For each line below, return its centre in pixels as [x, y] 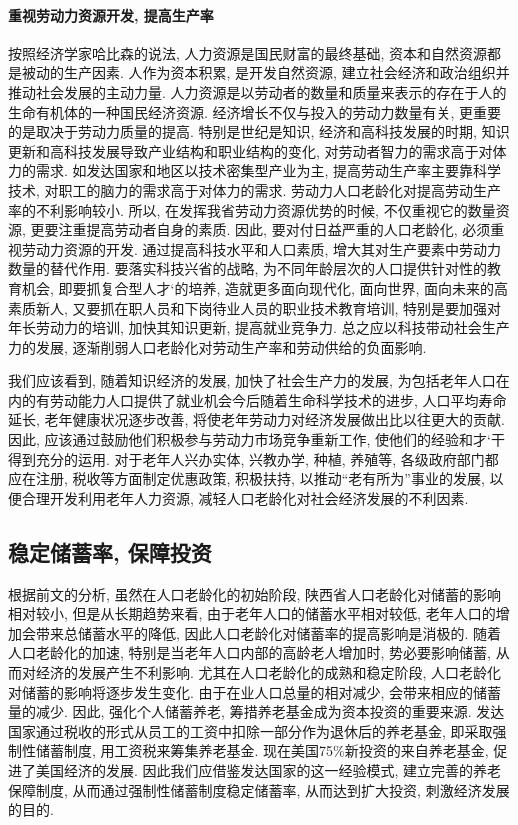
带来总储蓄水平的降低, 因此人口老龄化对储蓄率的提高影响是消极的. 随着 [268, 632]
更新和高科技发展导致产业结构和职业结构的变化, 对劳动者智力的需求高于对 [250, 150]
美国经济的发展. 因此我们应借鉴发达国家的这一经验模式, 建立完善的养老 [268, 770]
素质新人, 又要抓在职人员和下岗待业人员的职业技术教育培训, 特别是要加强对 [255, 307]
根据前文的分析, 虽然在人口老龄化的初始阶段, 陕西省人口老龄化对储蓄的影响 [255, 593]
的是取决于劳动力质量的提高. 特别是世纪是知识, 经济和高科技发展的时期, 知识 [259, 131]
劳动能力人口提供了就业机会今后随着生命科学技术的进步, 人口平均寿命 [278, 399]
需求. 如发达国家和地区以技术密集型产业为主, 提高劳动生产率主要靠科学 [268, 170]
